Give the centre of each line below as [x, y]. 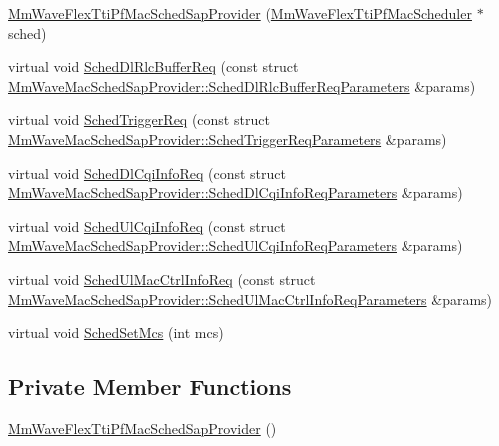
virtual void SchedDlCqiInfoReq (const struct [147, 172]
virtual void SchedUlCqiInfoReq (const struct [147, 225]
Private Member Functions [150, 386]
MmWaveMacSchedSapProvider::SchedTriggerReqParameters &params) [227, 138]
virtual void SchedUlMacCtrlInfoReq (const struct [162, 278]
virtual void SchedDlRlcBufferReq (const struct [153, 66]
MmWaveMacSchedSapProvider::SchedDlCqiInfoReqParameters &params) [235, 192]
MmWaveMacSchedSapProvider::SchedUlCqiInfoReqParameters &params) [235, 245]
